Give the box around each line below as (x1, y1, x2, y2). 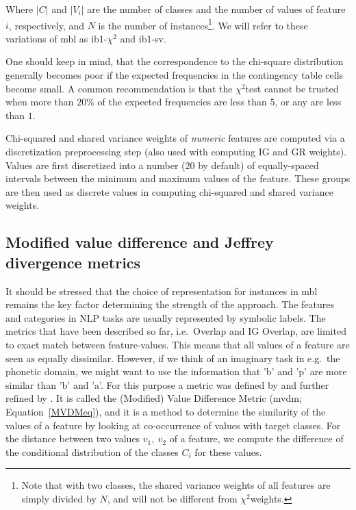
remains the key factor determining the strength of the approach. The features (5, 297, 334, 311)
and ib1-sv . (120, 31, 166, 45)
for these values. (194, 444, 262, 459)
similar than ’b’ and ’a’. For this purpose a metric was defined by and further (5, 377, 329, 392)
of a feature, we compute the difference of (169, 431, 344, 446)
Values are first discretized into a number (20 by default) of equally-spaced (5, 157, 319, 172)
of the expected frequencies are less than (97, 94, 267, 109)
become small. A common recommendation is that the (5, 81, 233, 95)
